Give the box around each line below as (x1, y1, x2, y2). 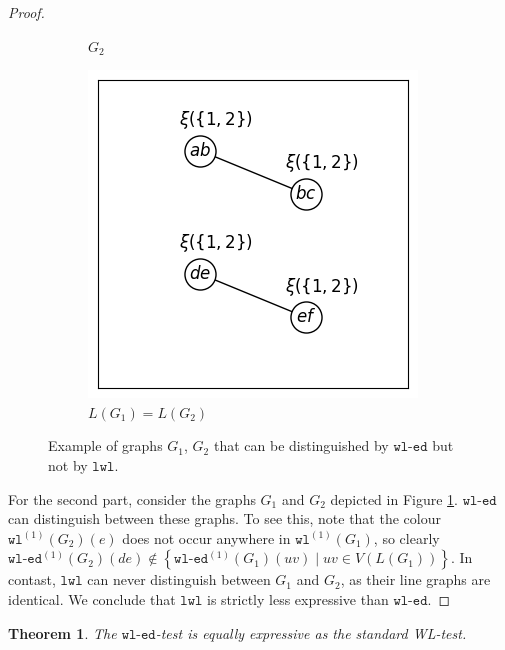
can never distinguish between (87, 569, 271, 590)
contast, (8, 569, 56, 590)
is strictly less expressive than (207, 588, 389, 609)
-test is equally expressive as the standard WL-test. (155, 622, 467, 643)
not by (48, 454, 88, 475)
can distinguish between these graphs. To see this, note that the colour (8, 508, 441, 529)
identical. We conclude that (8, 588, 176, 609)
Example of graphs (48, 435, 163, 456)
